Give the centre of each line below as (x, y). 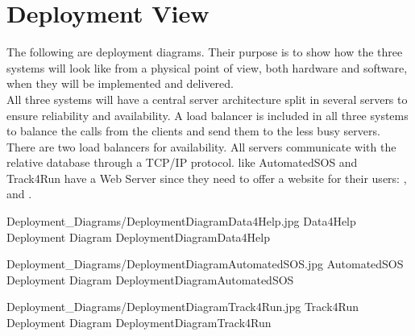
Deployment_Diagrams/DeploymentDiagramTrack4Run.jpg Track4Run (183, 307)
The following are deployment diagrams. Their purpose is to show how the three (205, 52)
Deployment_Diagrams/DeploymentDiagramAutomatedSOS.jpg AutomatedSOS (205, 264)
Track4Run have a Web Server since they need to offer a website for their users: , (207, 178)
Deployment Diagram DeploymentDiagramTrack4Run (139, 323)
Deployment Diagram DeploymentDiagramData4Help (138, 236)
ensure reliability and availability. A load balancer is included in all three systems (207, 115)
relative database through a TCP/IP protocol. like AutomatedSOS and (182, 162)
